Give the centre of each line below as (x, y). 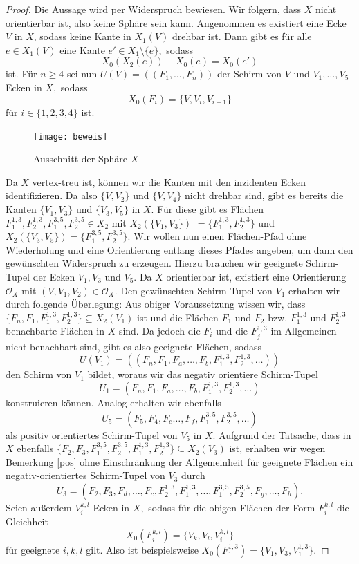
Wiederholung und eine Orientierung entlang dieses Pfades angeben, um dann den (179, 249)
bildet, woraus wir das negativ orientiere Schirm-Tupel (203, 374)
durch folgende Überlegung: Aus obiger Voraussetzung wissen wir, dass (156, 304)
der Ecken (54, 277)
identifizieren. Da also (52, 195)
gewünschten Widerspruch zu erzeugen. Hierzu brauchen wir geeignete (154, 263)
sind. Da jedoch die (159, 331)
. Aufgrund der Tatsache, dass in (282, 434)
